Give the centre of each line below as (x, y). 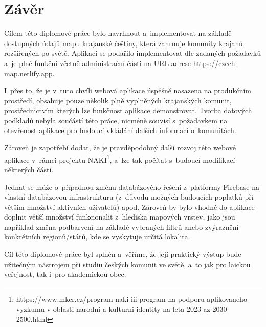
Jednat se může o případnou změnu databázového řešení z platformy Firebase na (132, 187)
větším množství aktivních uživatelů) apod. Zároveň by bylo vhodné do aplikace (129, 206)
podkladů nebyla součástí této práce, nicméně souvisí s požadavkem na (116, 120)
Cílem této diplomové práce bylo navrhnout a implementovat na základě (118, 33)
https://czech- (215, 63)
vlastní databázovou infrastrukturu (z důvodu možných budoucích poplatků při (129, 197)
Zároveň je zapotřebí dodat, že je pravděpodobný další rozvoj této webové (120, 148)
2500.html (32, 319)
